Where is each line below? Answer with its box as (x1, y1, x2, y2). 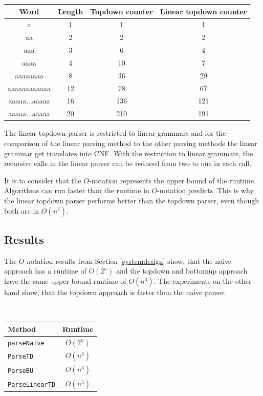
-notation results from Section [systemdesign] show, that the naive (24, 255, 232, 266)
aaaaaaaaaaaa (8, 82, 51, 93)
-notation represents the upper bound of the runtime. (89, 175, 256, 185)
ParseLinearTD (8, 381, 56, 388)
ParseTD (8, 353, 34, 361)
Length (58, 6, 83, 16)
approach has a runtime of (4, 265, 86, 276)
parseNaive (8, 340, 45, 347)
